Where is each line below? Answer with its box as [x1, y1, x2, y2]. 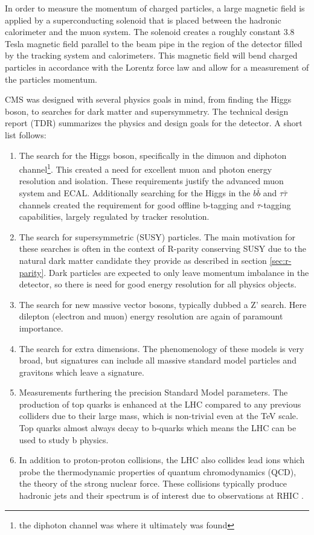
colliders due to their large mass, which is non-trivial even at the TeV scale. [19, 409, 298, 422]
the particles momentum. [5, 72, 97, 85]
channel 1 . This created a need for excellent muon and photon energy [19, 161, 272, 175]
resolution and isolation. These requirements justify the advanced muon [19, 175, 284, 187]
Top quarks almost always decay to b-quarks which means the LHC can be [19, 421, 296, 434]
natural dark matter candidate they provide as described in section [19, 254, 267, 266]
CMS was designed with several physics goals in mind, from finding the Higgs [5, 93, 292, 106]
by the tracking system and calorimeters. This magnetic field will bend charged [5, 49, 298, 62]
